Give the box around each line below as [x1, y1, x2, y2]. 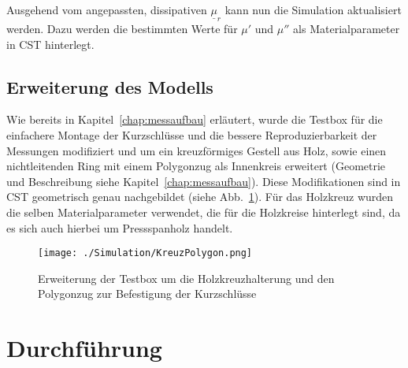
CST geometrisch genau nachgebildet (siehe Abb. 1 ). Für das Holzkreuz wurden [6, 188, 394, 205]
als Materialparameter [293, 20, 400, 37]
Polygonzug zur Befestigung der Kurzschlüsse [38, 285, 257, 302]
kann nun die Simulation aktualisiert [224, 2, 402, 17]
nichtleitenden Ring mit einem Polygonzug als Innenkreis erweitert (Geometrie [6, 158, 386, 174]
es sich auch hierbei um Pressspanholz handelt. [6, 219, 233, 236]
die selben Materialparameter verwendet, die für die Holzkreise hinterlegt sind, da [6, 203, 401, 220]
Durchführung [6, 332, 162, 364]
